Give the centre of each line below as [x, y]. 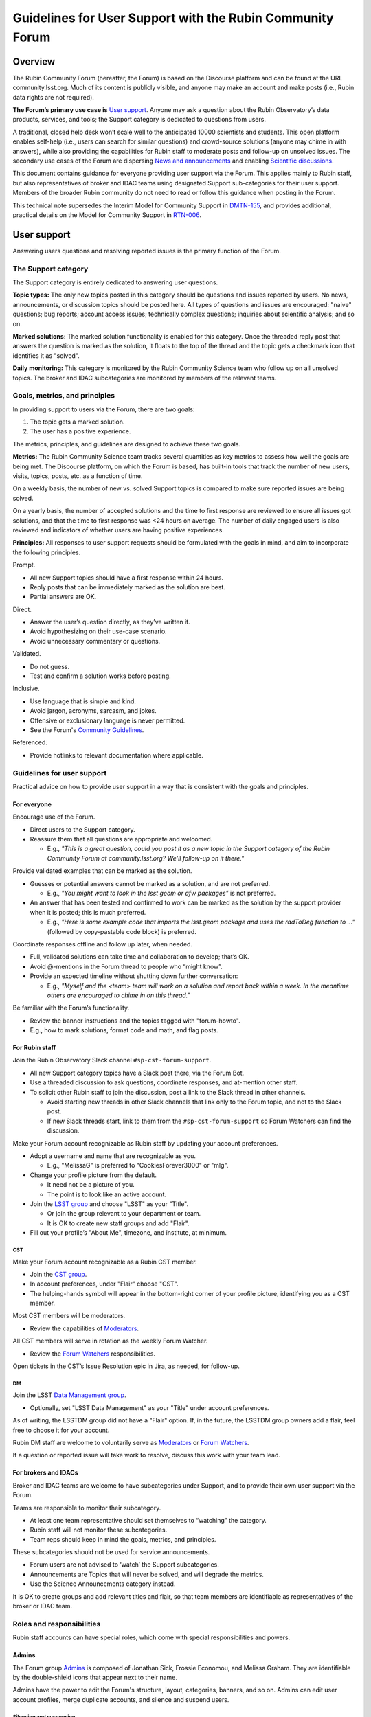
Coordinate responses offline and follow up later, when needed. [102, 944]
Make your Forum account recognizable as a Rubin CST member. [105, 1262]
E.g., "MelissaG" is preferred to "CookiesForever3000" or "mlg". [138, 1165]
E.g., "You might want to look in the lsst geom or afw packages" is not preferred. [161, 894]
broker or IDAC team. [42, 1606]
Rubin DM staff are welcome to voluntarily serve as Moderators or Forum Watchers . [131, 1442]
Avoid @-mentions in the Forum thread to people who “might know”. [126, 966]
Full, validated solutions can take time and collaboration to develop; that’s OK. [139, 957]
